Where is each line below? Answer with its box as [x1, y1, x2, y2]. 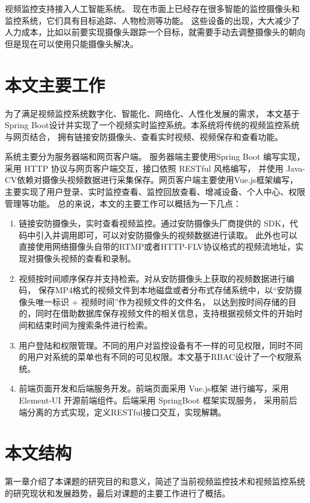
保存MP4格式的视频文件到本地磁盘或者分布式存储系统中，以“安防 [38, 284, 294, 296]
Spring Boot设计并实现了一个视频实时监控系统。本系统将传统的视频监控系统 [5, 119, 300, 131]
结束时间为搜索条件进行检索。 [35, 319, 153, 331]
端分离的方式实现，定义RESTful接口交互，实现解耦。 [18, 405, 227, 418]
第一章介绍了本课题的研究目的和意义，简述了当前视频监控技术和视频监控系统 [5, 475, 305, 488]
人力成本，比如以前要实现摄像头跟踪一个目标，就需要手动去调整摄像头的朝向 [5, 26, 305, 38]
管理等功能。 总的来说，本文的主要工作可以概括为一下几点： [5, 197, 241, 209]
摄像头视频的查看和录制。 [35, 252, 136, 265]
